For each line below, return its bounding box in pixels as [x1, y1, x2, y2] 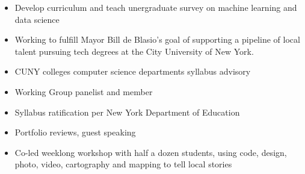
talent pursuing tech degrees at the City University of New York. [14, 45, 254, 57]
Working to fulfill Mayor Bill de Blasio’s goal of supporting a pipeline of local [14, 33, 300, 46]
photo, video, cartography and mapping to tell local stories [14, 158, 232, 170]
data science [14, 13, 60, 25]
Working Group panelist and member [14, 85, 153, 98]
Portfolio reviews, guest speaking [14, 126, 136, 138]
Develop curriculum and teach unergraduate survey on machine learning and [14, 1, 297, 13]
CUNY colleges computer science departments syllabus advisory [14, 65, 251, 78]
